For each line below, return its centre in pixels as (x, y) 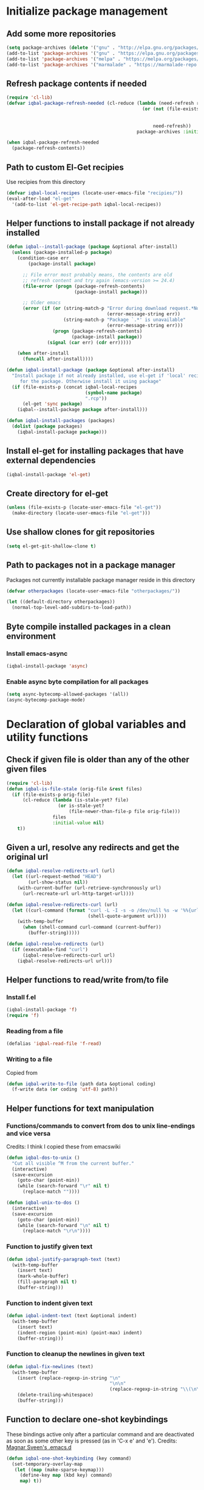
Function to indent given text (49, 1303)
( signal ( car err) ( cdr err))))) (89, 342)
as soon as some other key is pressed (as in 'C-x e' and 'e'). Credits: (92, 1441)
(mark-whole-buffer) (43, 1276)
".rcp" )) (96, 398)
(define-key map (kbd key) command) (66, 1475)
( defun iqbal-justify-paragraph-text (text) (63, 1259)
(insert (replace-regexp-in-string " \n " (69, 1378)
